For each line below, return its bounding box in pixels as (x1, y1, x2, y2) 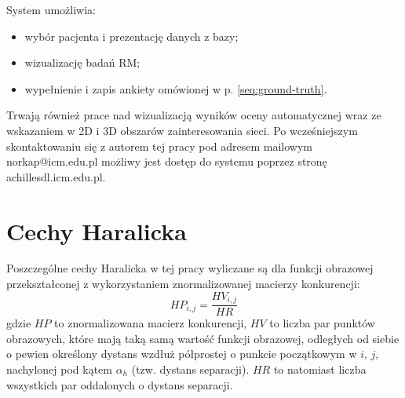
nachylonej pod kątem (6, 360, 112, 377)
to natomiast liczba (273, 360, 367, 377)
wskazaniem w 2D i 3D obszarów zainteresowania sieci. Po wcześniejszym (6, 122, 358, 138)
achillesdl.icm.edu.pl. (6, 168, 106, 184)
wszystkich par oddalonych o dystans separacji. (6, 376, 233, 393)
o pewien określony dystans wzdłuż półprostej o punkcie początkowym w (6, 345, 357, 362)
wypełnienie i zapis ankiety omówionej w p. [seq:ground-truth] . (24, 80, 327, 97)
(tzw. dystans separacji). (131, 360, 250, 377)
